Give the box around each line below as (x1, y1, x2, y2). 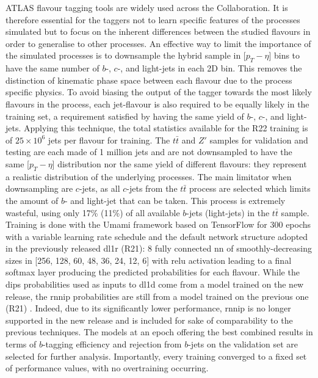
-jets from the (126, 182, 178, 195)
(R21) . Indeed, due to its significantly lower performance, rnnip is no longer (5, 302, 291, 314)
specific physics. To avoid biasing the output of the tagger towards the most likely (5, 85, 312, 98)
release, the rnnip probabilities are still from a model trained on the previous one (5, 289, 309, 302)
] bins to (269, 49, 300, 62)
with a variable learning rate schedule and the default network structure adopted (5, 230, 308, 242)
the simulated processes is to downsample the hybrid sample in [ (5, 49, 246, 62)
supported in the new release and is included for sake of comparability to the (5, 313, 293, 326)
